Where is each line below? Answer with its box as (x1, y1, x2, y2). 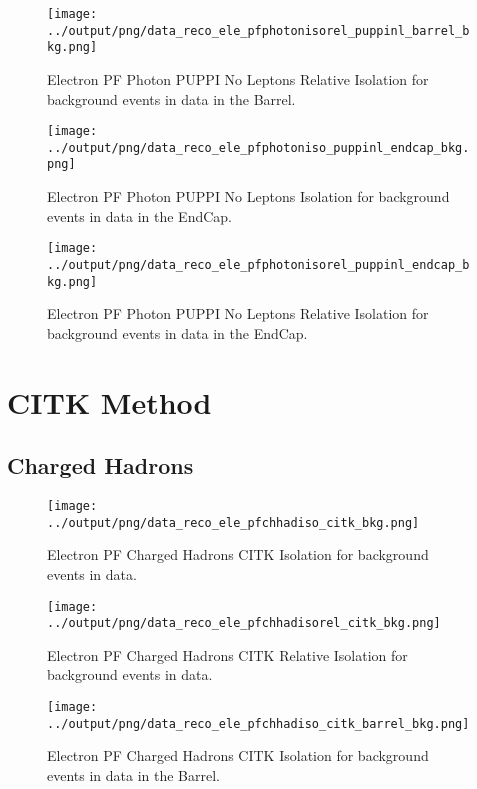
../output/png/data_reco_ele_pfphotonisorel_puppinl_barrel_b (47, 23, 470, 38)
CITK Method (7, 381, 212, 422)
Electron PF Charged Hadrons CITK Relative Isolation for (47, 644, 408, 665)
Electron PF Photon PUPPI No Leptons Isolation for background (47, 186, 450, 207)
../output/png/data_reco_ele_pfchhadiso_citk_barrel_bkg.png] (47, 716, 470, 731)
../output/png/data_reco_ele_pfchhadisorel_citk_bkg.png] (47, 616, 441, 631)
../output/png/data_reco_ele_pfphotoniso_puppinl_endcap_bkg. (47, 140, 470, 155)
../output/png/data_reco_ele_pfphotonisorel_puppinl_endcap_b (47, 257, 470, 272)
